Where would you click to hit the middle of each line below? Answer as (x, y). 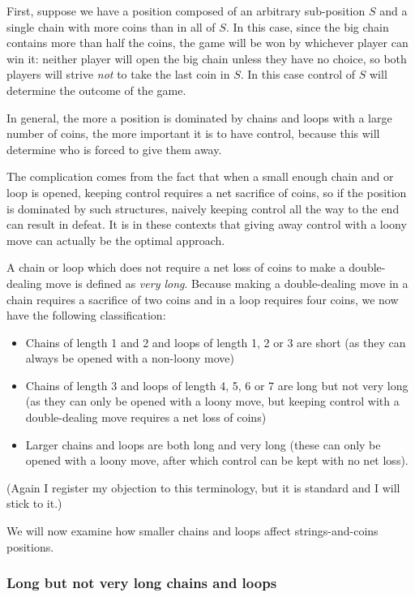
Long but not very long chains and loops (142, 583)
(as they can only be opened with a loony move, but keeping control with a (212, 401)
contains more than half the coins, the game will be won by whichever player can (207, 43)
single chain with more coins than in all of (111, 26)
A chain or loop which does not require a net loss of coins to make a (176, 267)
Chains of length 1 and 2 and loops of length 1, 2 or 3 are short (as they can (216, 342)
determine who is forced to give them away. (114, 149)
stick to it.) (34, 503)
